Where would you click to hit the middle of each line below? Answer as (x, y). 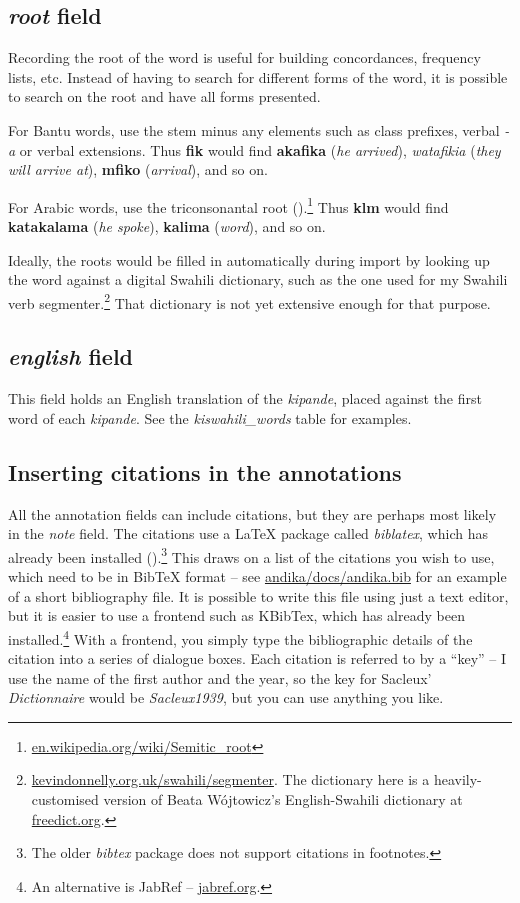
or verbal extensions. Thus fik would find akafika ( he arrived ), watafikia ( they (260, 149)
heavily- (457, 779)
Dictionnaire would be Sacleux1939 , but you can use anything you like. (226, 697)
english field (71, 356)
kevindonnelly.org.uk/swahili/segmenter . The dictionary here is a (230, 779)
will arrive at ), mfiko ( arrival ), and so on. (138, 169)
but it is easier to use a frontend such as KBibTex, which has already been (236, 615)
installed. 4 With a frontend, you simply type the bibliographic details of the (240, 637)
